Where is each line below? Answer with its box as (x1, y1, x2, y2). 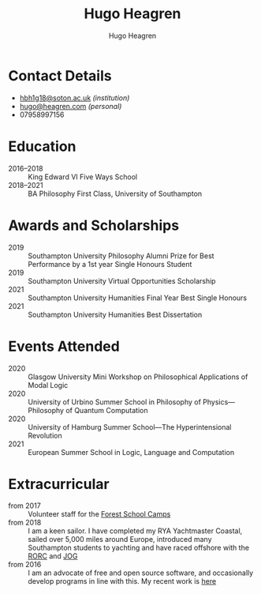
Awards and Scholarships (8, 216, 180, 234)
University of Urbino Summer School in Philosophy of (28, 397, 201, 407)
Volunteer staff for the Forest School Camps (28, 509, 171, 519)
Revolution (28, 430, 62, 440)
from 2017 (8, 501, 41, 510)
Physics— (202, 397, 235, 407)
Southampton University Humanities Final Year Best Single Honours (28, 293, 248, 303)
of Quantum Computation (65, 405, 148, 415)
